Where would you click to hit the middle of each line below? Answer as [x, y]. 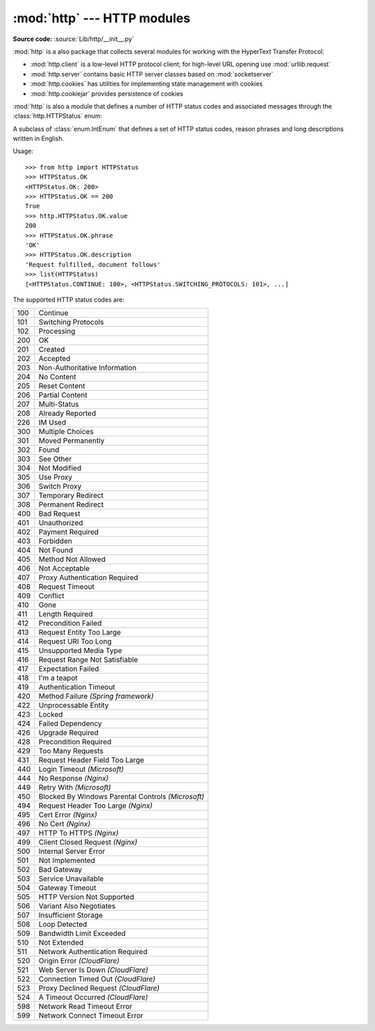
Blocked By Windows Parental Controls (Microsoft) [122, 797]
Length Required [66, 614]
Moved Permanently [72, 441]
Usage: [23, 151]
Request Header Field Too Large [91, 760]
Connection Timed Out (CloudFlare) [97, 979]
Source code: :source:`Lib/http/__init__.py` [74, 39]
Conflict [51, 596]
